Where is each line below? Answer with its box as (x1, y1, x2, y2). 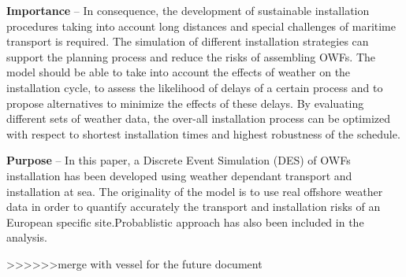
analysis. (6, 229, 47, 246)
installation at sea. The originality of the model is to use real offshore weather (6, 183, 383, 199)
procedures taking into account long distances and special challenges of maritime (6, 17, 396, 34)
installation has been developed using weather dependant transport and (6, 167, 352, 183)
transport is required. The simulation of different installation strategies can (6, 33, 369, 50)
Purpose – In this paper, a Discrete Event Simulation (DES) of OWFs (6, 152, 351, 168)
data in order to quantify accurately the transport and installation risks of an (6, 198, 381, 215)
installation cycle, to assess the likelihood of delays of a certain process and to (6, 79, 383, 95)
